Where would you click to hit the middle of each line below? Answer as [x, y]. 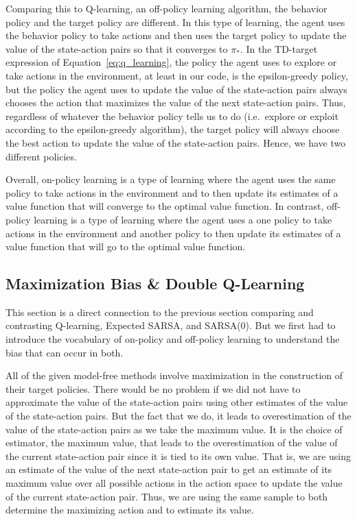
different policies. [41, 156]
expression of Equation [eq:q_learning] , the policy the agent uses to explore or [171, 62]
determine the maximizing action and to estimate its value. [130, 510]
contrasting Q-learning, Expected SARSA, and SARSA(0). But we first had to [171, 325]
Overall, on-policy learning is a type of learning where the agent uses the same [171, 179]
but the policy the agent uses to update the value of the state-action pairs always [176, 89]
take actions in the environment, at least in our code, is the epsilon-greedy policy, [177, 75]
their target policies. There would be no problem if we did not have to [153, 388]
